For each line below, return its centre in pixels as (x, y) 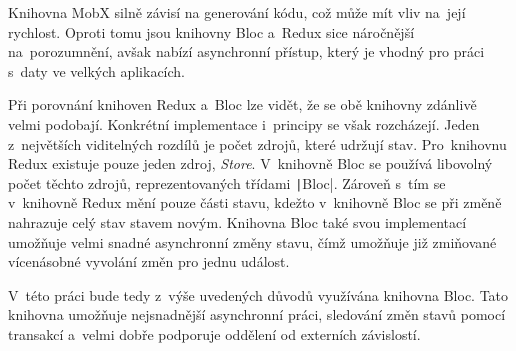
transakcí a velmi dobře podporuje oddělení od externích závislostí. (214, 333)
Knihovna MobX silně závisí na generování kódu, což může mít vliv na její (237, 12)
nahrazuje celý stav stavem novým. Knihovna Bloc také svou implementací (237, 222)
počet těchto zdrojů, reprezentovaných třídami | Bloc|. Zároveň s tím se (227, 182)
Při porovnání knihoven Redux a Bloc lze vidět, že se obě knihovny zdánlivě (242, 104)
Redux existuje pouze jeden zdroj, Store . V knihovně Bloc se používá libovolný (250, 163)
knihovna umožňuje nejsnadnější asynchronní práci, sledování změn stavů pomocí (257, 314)
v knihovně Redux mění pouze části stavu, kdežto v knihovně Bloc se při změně (255, 202)
